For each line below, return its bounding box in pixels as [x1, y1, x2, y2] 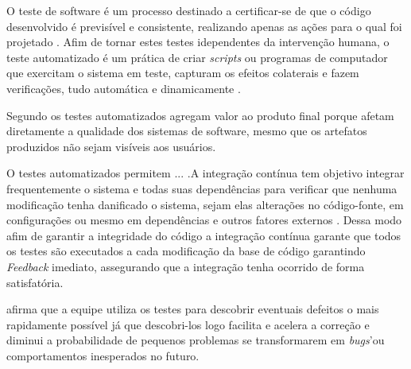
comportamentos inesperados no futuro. [6, 347, 200, 363]
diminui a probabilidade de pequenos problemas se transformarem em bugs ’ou [6, 332, 385, 348]
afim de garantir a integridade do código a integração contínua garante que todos [6, 227, 401, 243]
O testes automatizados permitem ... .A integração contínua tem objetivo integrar [6, 165, 405, 181]
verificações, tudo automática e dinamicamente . [6, 80, 241, 96]
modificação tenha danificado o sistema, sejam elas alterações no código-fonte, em [6, 196, 404, 212]
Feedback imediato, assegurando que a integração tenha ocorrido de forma [6, 258, 365, 274]
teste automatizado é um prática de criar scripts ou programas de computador [6, 49, 388, 65]
